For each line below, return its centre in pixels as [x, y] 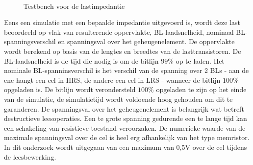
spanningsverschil [30, 41]
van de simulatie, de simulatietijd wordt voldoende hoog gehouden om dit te [118, 99]
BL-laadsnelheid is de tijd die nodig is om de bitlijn [81, 60]
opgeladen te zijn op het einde [201, 89]
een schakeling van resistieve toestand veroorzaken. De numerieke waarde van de [125, 128]
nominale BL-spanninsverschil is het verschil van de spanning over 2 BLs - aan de [126, 70]
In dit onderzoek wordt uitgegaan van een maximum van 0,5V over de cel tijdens [126, 147]
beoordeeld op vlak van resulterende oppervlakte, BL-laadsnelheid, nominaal [119, 32]
